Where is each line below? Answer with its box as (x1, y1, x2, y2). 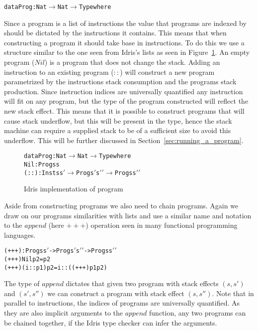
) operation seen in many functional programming (86, 220, 238, 230)
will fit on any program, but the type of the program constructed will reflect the (4, 96, 249, 106)
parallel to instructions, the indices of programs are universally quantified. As (4, 298, 240, 308)
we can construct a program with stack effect (47, 288, 184, 298)
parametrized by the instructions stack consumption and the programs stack (4, 76, 237, 87)
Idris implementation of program (24, 183, 123, 194)
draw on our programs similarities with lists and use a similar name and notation (4, 210, 252, 220)
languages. (4, 229, 36, 240)
